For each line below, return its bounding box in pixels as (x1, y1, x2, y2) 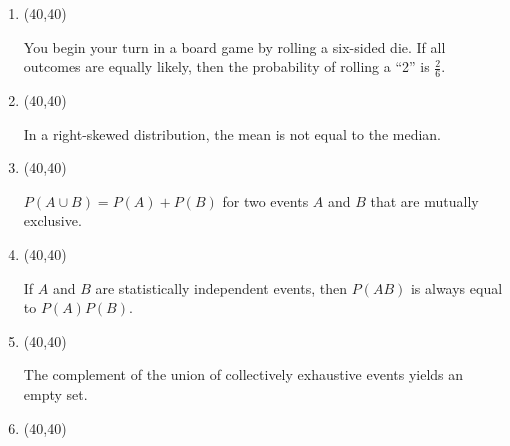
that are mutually (370, 190, 479, 211)
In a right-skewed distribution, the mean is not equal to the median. (23, 123, 441, 144)
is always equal (410, 277, 503, 298)
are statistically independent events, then (95, 277, 348, 298)
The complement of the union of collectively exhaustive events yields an (23, 364, 464, 385)
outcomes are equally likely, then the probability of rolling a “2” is (23, 56, 430, 77)
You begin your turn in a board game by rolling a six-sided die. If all (23, 36, 446, 57)
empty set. (23, 383, 88, 404)
